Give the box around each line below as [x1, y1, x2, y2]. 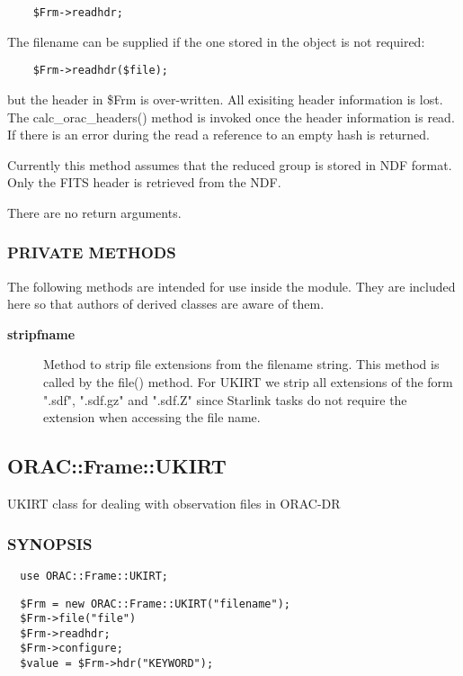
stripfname [7, 324, 76, 343]
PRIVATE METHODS [7, 241, 176, 264]
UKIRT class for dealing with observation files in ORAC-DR [7, 494, 341, 513]
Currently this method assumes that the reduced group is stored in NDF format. [7, 155, 452, 174]
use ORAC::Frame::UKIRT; [20, 569, 168, 582]
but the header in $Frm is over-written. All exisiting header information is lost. [7, 89, 443, 108]
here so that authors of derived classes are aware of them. [7, 294, 325, 313]
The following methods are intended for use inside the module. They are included [7, 276, 456, 295]
